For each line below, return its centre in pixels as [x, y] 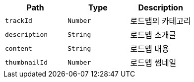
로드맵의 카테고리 [161, 21]
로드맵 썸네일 [153, 63]
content [19, 48]
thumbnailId [27, 62]
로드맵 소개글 [153, 35]
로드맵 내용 [150, 49]
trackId [19, 20]
